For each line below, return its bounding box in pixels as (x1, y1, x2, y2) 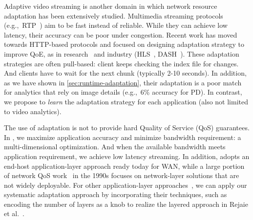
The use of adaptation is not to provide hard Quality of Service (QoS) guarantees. (4, 122, 250, 133)
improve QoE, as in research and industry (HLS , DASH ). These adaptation (4, 48, 239, 59)
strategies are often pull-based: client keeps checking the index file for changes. (4, 58, 239, 68)
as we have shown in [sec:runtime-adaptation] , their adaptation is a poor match (4, 77, 242, 87)
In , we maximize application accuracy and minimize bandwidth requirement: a (4, 132, 241, 142)
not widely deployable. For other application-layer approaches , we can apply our (4, 180, 247, 190)
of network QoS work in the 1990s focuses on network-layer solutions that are (4, 170, 239, 180)
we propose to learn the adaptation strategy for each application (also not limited (4, 96, 248, 106)
